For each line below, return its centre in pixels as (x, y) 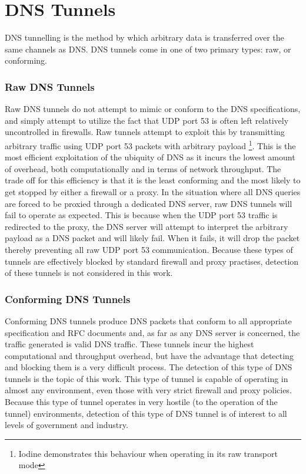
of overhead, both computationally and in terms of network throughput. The (143, 168)
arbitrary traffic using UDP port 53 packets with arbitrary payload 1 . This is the (150, 144)
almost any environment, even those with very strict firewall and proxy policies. (148, 390)
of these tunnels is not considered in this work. (89, 273)
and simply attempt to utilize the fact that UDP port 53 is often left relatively (147, 120)
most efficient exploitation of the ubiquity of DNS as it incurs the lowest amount (150, 157)
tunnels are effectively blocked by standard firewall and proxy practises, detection (152, 261)
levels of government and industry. (66, 425)
